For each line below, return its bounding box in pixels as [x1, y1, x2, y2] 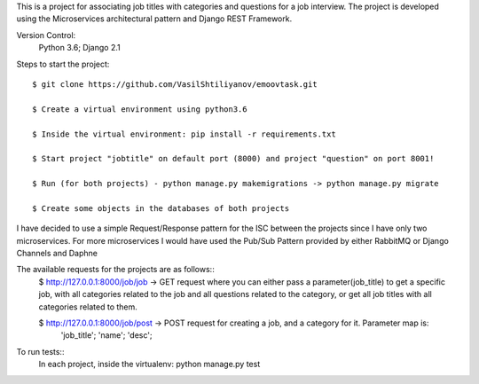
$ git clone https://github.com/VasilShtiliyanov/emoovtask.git [32, 79, 318, 89]
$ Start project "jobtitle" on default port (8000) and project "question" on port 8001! [32, 153, 435, 164]
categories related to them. [38, 302, 137, 312]
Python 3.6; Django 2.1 [38, 43, 121, 53]
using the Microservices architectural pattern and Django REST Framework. [16, 13, 293, 24]
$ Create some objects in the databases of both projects [32, 203, 290, 213]
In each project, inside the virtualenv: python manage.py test [38, 359, 261, 370]
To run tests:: [16, 346, 65, 357]
